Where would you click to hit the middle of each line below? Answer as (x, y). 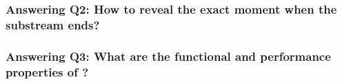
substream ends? (53, 24)
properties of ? (47, 71)
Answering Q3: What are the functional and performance (168, 56)
